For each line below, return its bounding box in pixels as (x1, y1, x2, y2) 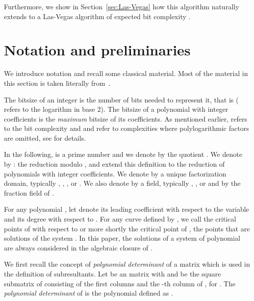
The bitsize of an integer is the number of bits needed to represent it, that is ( (4, 94, 239, 104)
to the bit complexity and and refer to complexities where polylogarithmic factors (4, 123, 249, 133)
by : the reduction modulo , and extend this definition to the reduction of (4, 159, 225, 169)
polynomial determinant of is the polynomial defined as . (4, 288, 173, 298)
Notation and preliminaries (4, 40, 191, 60)
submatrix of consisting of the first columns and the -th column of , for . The (4, 278, 236, 288)
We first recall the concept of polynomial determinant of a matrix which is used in (4, 259, 250, 269)
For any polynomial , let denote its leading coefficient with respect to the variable (4, 204, 249, 214)
